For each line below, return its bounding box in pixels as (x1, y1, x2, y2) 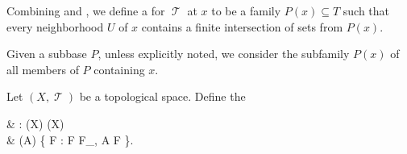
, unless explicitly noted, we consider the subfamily (98, 45, 350, 62)
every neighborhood (6, 18, 104, 35)
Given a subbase (6, 45, 87, 62)
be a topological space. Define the (79, 88, 246, 105)
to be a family (211, 2, 281, 19)
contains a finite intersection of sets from (141, 18, 343, 35)
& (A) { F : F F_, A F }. (6, 131, 134, 148)
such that (343, 2, 390, 19)
